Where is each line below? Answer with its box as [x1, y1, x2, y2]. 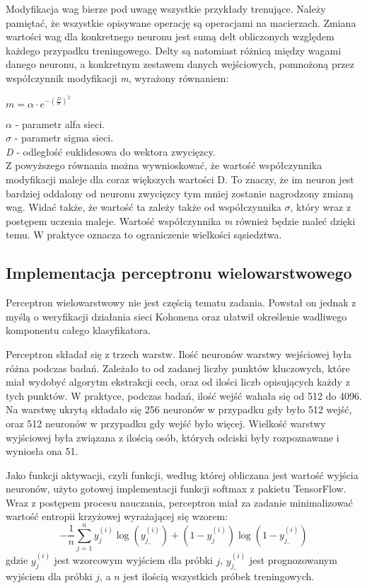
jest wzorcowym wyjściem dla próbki [54, 553, 213, 567]
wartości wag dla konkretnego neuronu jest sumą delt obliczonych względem [6, 29, 334, 44]
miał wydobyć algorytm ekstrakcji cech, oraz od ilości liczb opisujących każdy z [6, 374, 350, 389]
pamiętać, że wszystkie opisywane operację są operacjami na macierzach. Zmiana [6, 15, 356, 30]
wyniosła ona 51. [6, 444, 78, 459]
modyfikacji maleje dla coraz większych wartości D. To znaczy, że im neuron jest [6, 172, 354, 186]
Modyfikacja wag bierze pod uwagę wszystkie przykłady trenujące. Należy [6, 1, 326, 16]
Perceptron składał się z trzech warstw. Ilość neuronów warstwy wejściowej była [6, 346, 351, 361]
